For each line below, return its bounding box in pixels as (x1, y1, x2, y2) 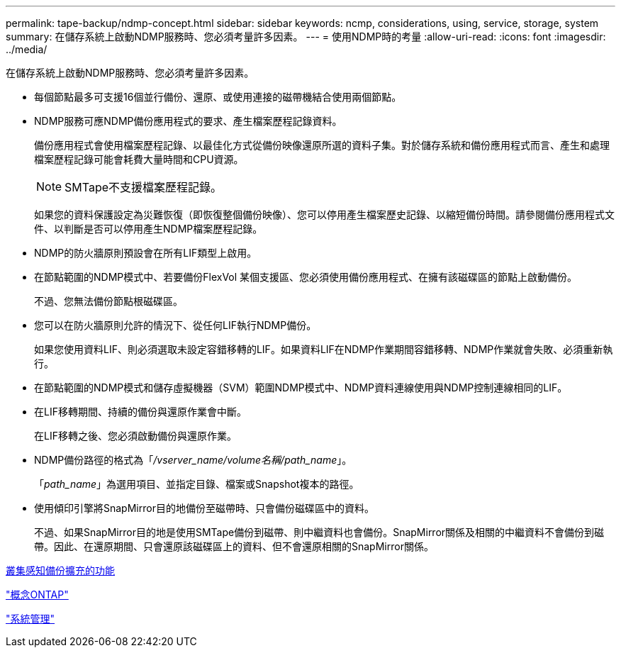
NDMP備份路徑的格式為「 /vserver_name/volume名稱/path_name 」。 (34, 454, 352, 466)
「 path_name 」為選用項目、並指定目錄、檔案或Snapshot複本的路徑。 (34, 478, 359, 490)
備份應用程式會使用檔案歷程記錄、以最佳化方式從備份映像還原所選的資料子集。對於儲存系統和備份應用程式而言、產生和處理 (34, 139, 610, 151)
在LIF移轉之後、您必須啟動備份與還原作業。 (34, 430, 237, 442)
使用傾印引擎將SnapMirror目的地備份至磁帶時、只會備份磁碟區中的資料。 (34, 502, 374, 514)
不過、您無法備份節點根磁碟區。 (34, 295, 183, 307)
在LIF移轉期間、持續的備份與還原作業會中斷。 (34, 406, 247, 418)
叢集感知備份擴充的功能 (6, 564, 115, 576)
